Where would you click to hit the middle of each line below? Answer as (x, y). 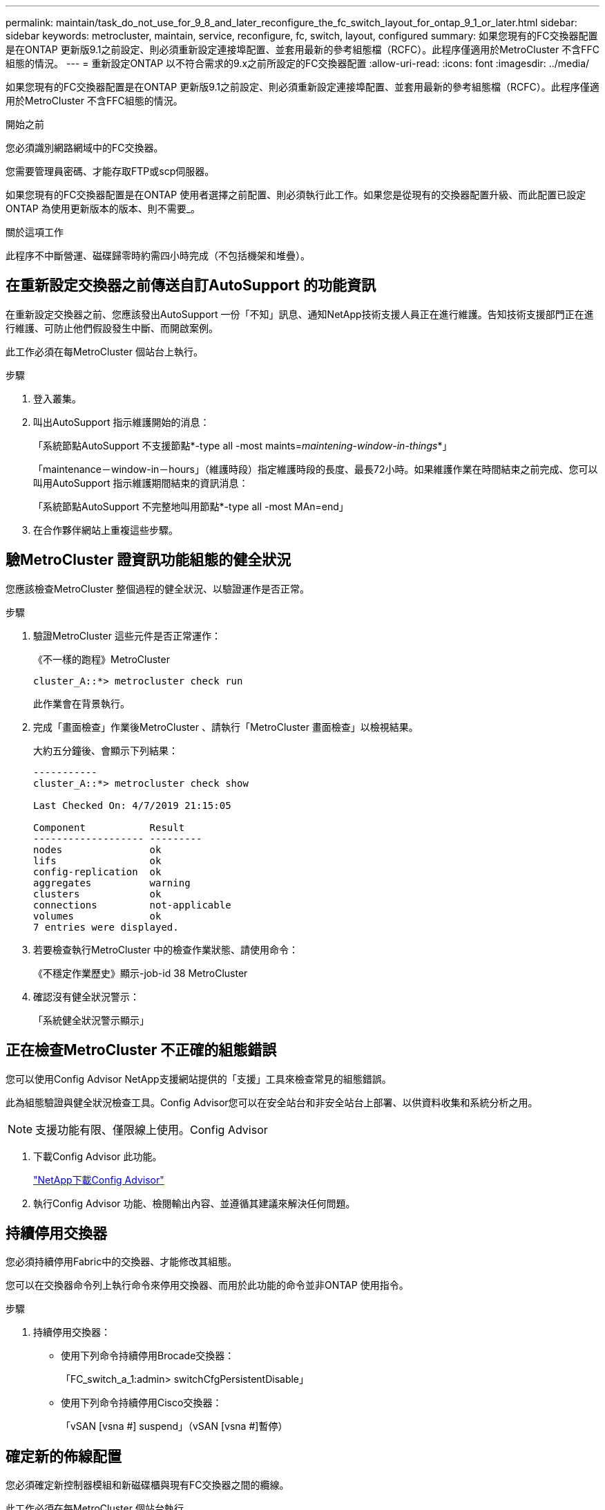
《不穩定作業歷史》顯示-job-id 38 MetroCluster (141, 973)
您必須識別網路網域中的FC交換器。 (85, 148)
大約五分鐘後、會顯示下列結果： (106, 750)
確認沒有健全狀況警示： (86, 996)
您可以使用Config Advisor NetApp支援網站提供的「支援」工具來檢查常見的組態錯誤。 (199, 1079)
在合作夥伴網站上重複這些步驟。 (106, 530)
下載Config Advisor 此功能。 (98, 1156)
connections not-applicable (132, 905)
